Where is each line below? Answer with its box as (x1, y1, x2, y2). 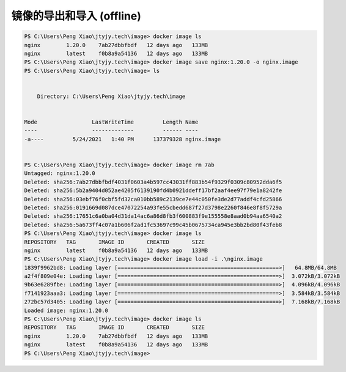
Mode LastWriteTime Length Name (24, 119, 199, 125)
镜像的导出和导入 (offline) (11, 9, 142, 23)
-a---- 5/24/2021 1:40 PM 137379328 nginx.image (24, 135, 221, 143)
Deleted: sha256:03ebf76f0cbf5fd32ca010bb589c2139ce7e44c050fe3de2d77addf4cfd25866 (24, 196, 282, 203)
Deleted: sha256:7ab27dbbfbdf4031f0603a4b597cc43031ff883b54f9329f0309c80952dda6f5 (24, 178, 282, 185)
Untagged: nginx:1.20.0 (24, 170, 96, 177)
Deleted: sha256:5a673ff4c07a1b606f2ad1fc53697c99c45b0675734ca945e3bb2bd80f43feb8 (24, 221, 282, 228)
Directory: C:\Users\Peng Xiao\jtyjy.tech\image (37, 92, 186, 100)
